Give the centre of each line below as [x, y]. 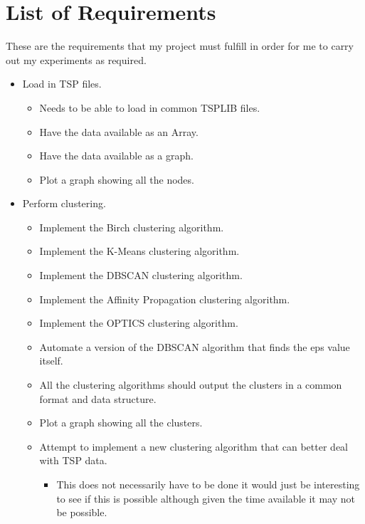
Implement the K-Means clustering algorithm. [139, 251]
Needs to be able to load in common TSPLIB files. [150, 107]
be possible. [82, 512]
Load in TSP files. [62, 84]
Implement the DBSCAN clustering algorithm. [141, 275]
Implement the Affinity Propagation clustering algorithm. [165, 299]
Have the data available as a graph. [116, 156]
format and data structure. [98, 398]
